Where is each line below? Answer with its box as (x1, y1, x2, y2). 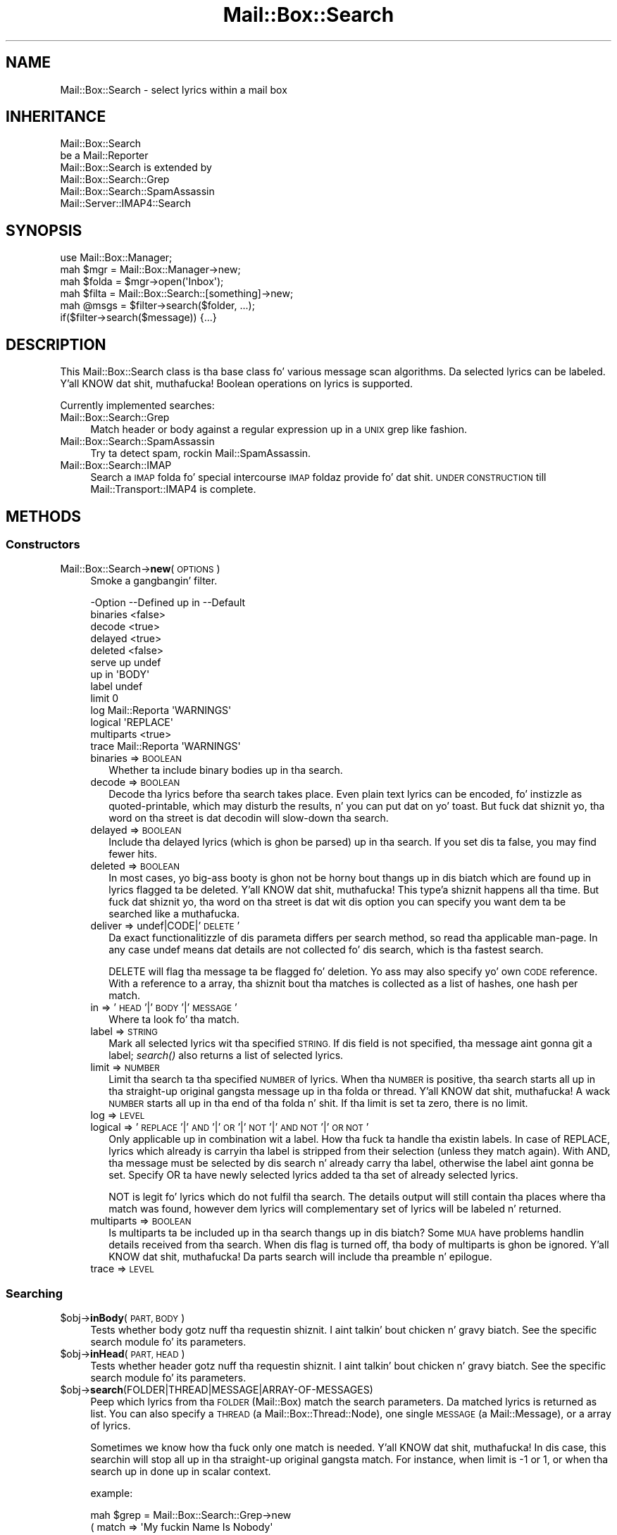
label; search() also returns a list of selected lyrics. (108, 1049, 344, 1062)
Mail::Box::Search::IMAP (60, 459, 172, 472)
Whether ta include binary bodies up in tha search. (108, 764, 343, 777)
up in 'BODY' (90, 668, 150, 681)
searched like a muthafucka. (108, 908, 240, 920)
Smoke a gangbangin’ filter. (90, 575, 218, 587)
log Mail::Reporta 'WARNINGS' (90, 704, 232, 717)
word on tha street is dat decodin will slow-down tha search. (108, 812, 389, 825)
